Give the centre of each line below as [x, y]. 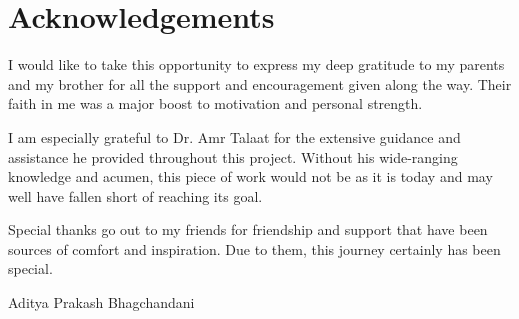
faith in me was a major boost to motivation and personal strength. [215, 103]
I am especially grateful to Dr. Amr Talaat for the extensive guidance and [234, 136]
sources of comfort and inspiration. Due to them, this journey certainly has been [254, 248]
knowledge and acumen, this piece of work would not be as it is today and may [250, 176]
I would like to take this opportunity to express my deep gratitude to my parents [256, 64]
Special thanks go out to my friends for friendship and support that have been [248, 229]
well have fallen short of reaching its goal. [135, 195]
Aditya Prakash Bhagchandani [101, 302]
